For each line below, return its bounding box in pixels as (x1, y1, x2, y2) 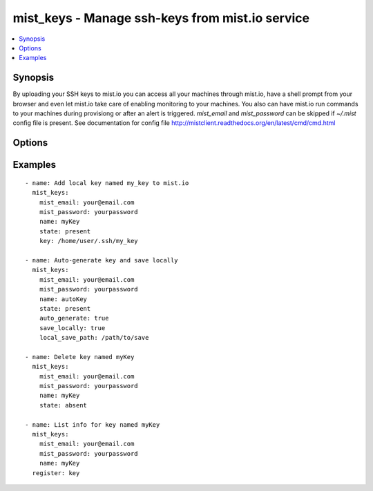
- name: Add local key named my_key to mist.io (25, 179, 189, 186)
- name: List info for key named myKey (25, 421, 160, 428)
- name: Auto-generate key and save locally (25, 256, 179, 264)
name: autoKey (39, 295, 88, 303)
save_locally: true (39, 324, 106, 331)
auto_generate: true (39, 314, 109, 322)
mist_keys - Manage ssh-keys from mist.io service (12, 10, 310, 26)
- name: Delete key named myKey (25, 353, 135, 360)
